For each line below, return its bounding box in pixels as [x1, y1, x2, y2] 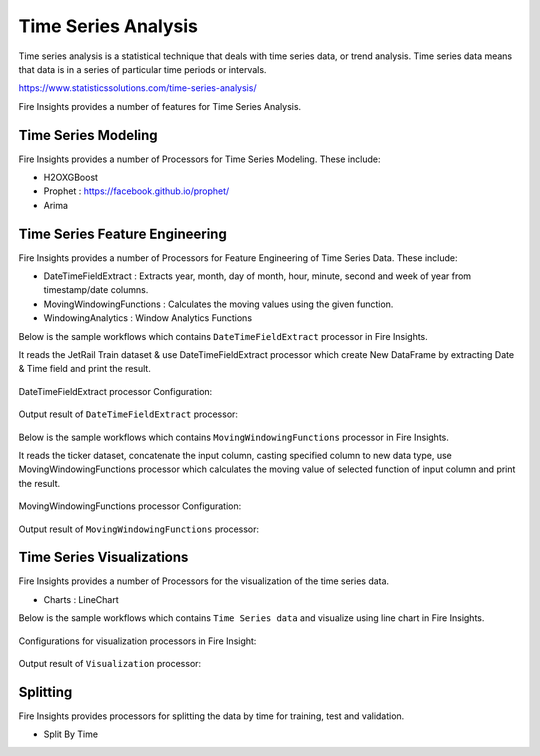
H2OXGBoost [43, 171, 99, 184]
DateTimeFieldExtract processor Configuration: [18, 385, 213, 397]
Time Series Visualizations [18, 549, 189, 566]
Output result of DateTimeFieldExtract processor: [18, 408, 239, 420]
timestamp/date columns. [43, 284, 149, 296]
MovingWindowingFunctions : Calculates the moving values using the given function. [43, 298, 394, 310]
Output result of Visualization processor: [18, 658, 202, 670]
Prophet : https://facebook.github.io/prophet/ [43, 185, 230, 197]
